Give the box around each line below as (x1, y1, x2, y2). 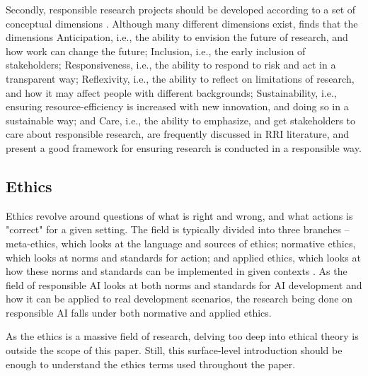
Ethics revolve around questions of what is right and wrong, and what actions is (6, 208, 353, 223)
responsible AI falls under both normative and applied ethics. (6, 305, 272, 319)
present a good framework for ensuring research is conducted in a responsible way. (6, 140, 362, 155)
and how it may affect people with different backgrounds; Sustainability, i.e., (6, 85, 337, 100)
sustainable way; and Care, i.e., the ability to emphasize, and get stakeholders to (6, 112, 355, 127)
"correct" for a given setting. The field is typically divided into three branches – (6, 222, 350, 237)
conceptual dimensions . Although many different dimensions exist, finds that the (6, 16, 358, 30)
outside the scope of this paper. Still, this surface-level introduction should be (6, 343, 343, 358)
